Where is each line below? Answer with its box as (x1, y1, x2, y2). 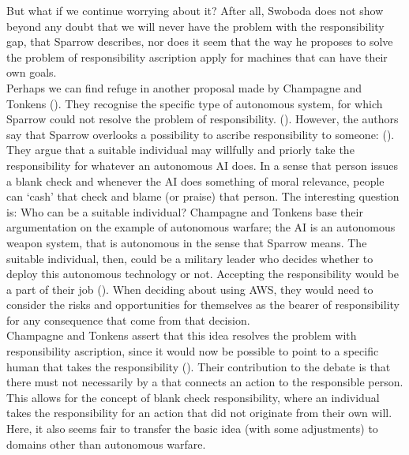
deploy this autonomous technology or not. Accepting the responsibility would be (6, 265, 400, 282)
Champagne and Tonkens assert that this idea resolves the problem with (6, 327, 357, 344)
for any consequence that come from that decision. (6, 311, 250, 328)
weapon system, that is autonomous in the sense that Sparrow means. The (6, 234, 367, 250)
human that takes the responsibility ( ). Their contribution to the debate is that (6, 358, 391, 374)
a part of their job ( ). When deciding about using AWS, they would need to (6, 280, 373, 297)
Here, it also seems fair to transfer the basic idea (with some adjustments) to (6, 420, 378, 437)
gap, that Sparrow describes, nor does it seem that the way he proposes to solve (6, 33, 393, 50)
